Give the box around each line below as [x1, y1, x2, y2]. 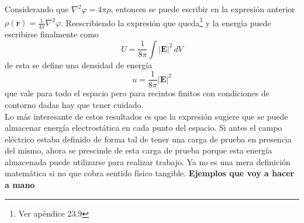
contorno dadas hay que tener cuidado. [5, 98, 144, 110]
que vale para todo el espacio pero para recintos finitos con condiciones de [5, 87, 270, 99]
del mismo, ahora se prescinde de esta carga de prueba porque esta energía [5, 144, 272, 156]
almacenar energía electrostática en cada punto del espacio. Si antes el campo [5, 121, 282, 134]
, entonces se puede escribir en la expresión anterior [110, 3, 295, 15]
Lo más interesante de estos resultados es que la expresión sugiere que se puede [5, 110, 288, 122]
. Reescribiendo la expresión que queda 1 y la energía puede [61, 15, 271, 29]
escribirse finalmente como [5, 28, 99, 40]
